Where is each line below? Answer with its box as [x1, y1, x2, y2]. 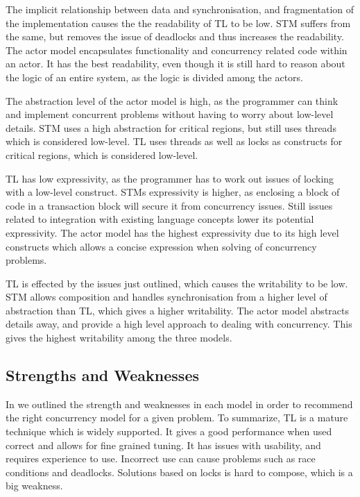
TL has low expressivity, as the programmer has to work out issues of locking [6, 171, 334, 185]
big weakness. [6, 478, 63, 493]
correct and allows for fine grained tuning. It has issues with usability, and [6, 437, 321, 452]
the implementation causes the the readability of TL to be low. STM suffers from [6, 15, 351, 30]
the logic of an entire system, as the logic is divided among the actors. [6, 69, 303, 84]
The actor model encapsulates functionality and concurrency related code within [6, 42, 348, 57]
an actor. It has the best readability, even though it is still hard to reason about [6, 56, 345, 71]
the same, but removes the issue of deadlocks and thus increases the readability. [6, 29, 344, 44]
